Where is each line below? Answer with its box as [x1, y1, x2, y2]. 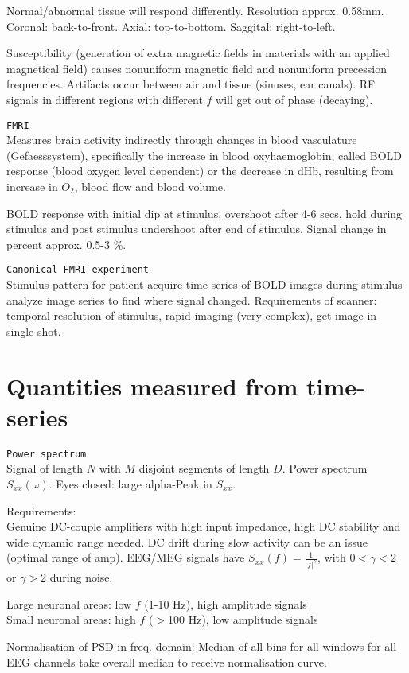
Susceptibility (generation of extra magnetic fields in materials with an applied [6, 45, 390, 61]
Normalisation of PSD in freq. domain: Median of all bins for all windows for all [6, 638, 397, 654]
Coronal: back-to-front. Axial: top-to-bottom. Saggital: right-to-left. [6, 18, 336, 34]
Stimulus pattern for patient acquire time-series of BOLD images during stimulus [6, 276, 403, 293]
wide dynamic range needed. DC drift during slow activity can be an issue [6, 533, 368, 550]
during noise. [49, 569, 113, 585]
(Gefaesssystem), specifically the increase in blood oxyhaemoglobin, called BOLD [6, 146, 402, 163]
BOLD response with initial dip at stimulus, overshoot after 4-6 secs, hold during [6, 204, 403, 221]
